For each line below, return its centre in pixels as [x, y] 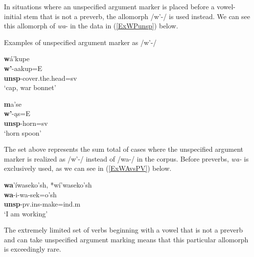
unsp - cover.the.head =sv [41, 78]
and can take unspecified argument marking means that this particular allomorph [126, 239]
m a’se [13, 104]
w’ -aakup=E [23, 68]
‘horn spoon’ [23, 132]
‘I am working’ [26, 213]
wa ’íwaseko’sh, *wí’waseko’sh [48, 184]
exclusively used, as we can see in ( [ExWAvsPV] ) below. [88, 168]
